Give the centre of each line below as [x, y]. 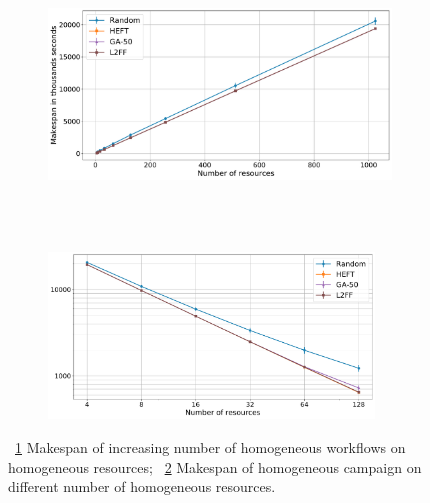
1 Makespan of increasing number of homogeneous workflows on [210, 446]
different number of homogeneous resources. [142, 486]
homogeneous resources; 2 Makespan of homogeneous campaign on [215, 466]
